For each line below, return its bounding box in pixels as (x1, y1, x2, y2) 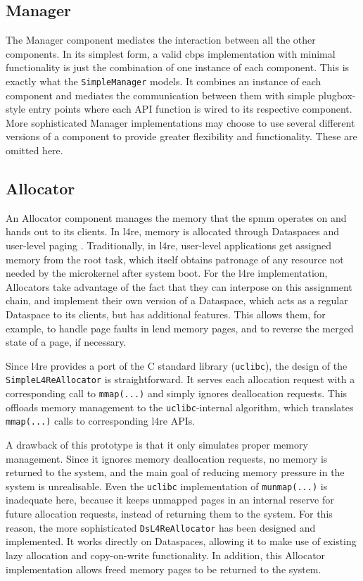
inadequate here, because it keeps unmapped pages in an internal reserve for (6, 492, 334, 507)
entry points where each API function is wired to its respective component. (28, 101, 352, 116)
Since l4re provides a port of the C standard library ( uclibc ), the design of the (6, 358, 348, 373)
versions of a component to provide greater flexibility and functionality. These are (6, 129, 357, 144)
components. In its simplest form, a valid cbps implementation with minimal (6, 46, 336, 61)
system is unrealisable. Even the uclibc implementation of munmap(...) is (6, 478, 328, 493)
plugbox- (318, 87, 356, 102)
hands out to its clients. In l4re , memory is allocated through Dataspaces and (6, 224, 340, 239)
